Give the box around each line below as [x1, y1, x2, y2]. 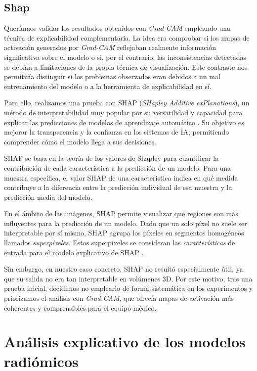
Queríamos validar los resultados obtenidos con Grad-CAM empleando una [4, 23, 231, 33]
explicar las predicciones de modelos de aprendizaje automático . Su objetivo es [4, 117, 244, 127]
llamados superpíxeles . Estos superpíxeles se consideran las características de [4, 237, 235, 248]
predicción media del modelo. [4, 191, 92, 202]
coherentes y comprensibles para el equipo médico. [4, 302, 157, 313]
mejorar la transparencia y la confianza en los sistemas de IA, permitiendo [4, 127, 229, 137]
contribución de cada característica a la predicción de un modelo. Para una [4, 162, 231, 173]
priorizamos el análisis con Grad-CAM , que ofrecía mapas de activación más [4, 293, 234, 303]
